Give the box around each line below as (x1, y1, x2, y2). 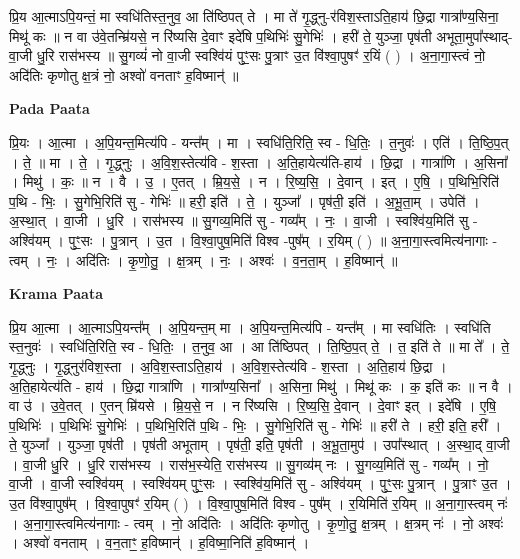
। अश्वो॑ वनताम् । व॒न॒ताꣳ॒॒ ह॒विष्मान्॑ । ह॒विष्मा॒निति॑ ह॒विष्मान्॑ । (9, 532, 310, 553)
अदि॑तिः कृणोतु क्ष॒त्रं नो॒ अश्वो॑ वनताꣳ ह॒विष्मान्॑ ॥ (9, 64, 239, 85)
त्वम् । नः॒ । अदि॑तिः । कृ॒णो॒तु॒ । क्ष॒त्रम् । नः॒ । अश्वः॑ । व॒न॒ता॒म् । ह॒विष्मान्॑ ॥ (9, 249, 398, 270)
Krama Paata (9, 283, 103, 304)
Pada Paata (9, 98, 90, 119)
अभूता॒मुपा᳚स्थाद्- (436, 25, 513, 46)
